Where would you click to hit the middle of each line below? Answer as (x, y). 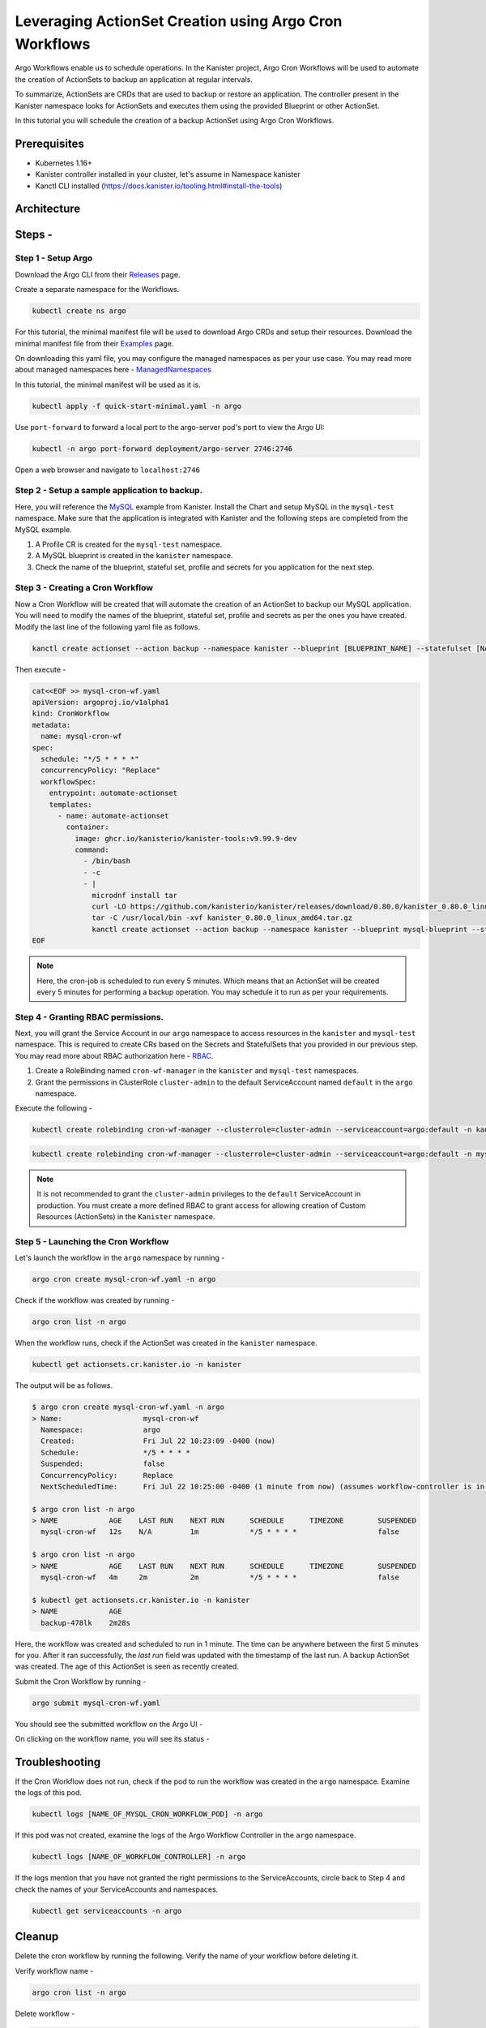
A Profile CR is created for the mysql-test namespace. (129, 544)
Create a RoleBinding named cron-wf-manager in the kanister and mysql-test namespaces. (197, 1071)
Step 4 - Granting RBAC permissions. (90, 1016)
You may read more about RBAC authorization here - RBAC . (114, 1055)
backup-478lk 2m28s (86, 1623)
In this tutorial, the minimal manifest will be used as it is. (108, 385)
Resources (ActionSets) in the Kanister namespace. (126, 1217)
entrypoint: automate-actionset (113, 793)
